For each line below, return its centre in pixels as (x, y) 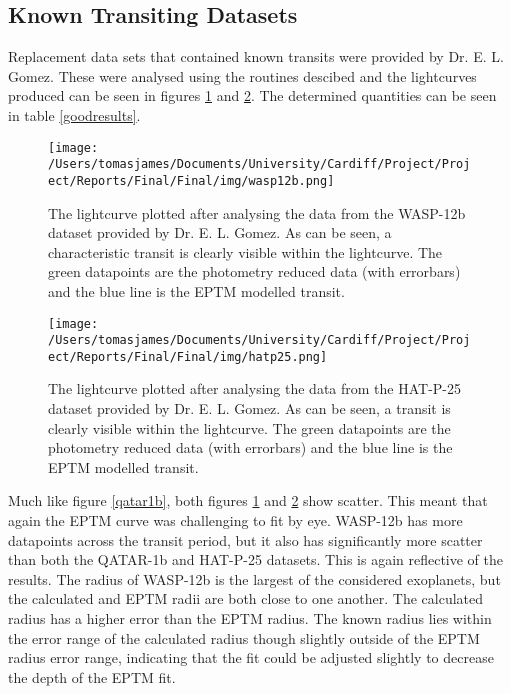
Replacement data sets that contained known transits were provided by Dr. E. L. (256, 56)
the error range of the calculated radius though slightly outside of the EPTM (244, 637)
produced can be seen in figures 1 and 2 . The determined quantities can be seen (252, 95)
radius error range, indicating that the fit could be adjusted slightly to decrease (251, 657)
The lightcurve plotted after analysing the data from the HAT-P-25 (255, 388)
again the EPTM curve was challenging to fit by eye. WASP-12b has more (235, 520)
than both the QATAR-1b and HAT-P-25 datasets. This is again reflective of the (256, 559)
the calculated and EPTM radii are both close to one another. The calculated (246, 598)
